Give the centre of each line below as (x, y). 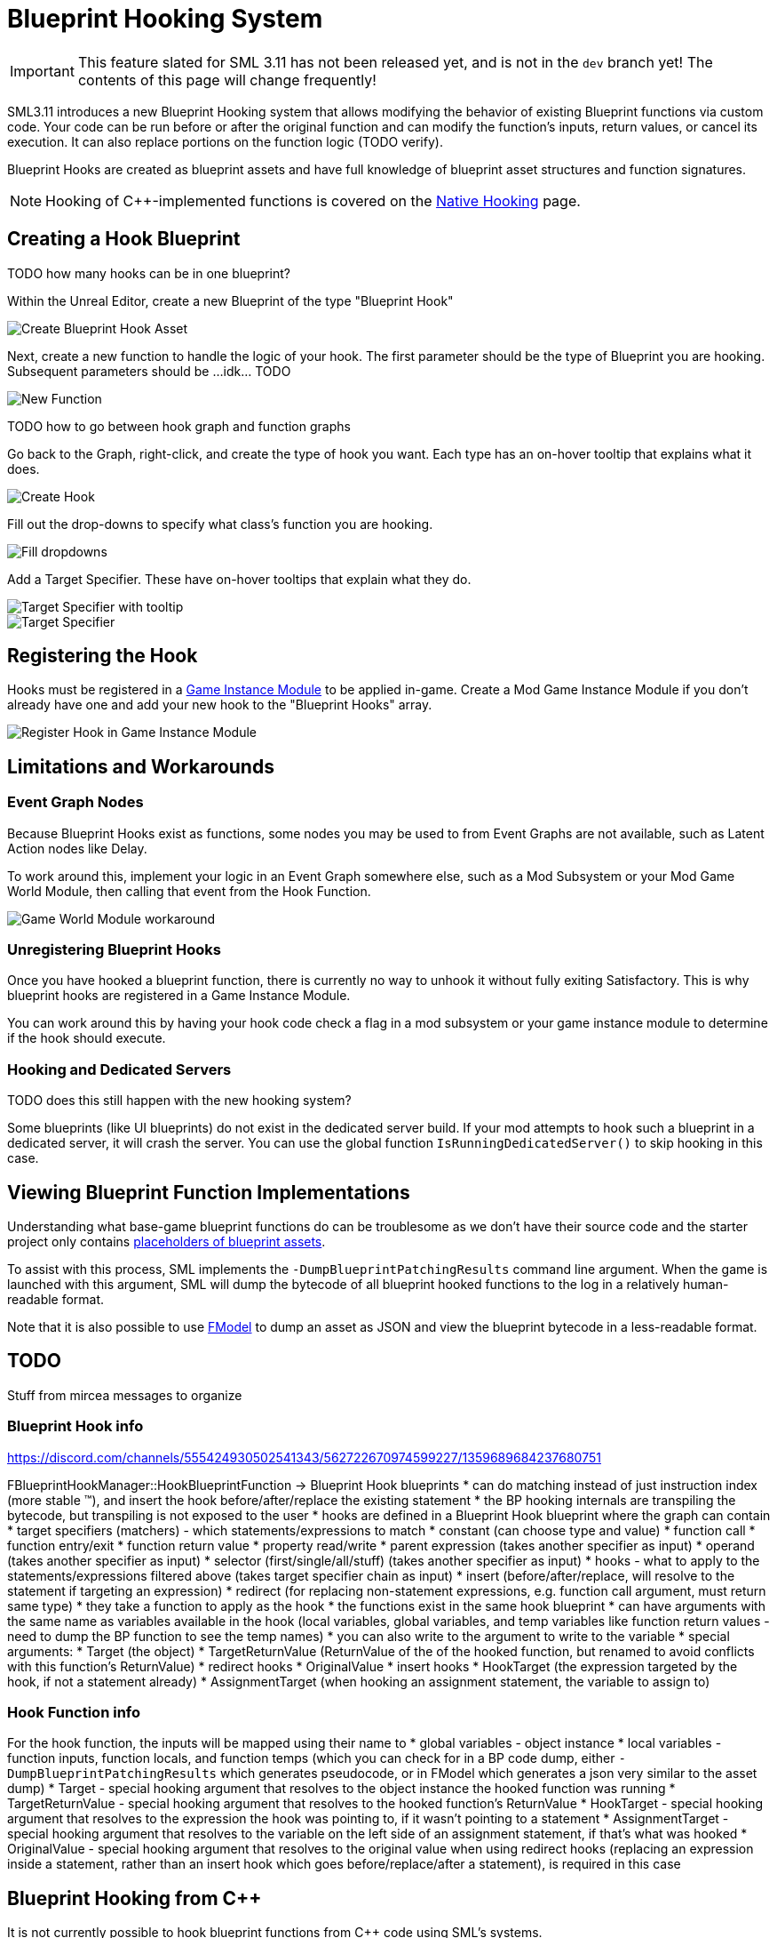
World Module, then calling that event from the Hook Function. (189, 891)
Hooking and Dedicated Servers (119, 1069)
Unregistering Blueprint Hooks (114, 950)
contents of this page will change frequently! (227, 80)
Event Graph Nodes (75, 802)
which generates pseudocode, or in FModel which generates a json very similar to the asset (488, 1774)
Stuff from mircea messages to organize (125, 1395)
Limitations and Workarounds (141, 766)
